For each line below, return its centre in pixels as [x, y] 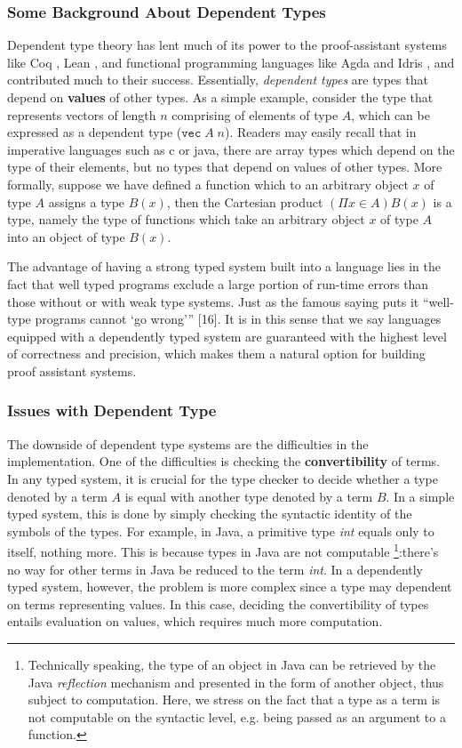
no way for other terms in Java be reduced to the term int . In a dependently [215, 569]
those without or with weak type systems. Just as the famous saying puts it [213, 301]
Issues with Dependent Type [112, 410]
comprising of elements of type [255, 114]
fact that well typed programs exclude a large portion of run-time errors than [218, 283]
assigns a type [87, 201]
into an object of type [66, 236]
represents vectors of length [82, 114]
